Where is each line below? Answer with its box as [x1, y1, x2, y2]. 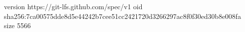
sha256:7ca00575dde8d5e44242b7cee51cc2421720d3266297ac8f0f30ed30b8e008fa [4, 11, 241, 21]
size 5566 [4, 20, 31, 31]
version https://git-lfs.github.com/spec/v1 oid [4, 1, 143, 11]
